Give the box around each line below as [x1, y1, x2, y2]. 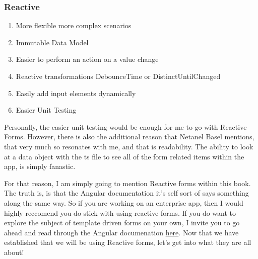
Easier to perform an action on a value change [16, 54, 159, 64]
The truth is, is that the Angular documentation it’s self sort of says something [4, 188, 249, 198]
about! [4, 246, 24, 257]
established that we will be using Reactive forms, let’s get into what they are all [4, 237, 251, 247]
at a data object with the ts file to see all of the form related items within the [4, 151, 244, 161]
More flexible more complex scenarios [16, 20, 132, 31]
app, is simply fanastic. [4, 161, 76, 171]
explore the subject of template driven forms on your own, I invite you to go [4, 217, 240, 228]
